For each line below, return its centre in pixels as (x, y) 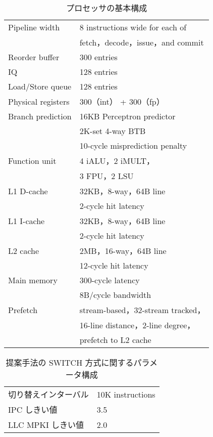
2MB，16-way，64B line (123, 251)
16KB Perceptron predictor (127, 116)
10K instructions (126, 394)
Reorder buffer (34, 57)
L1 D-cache (28, 191)
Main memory (33, 280)
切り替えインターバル (48, 394)
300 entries (98, 57)
